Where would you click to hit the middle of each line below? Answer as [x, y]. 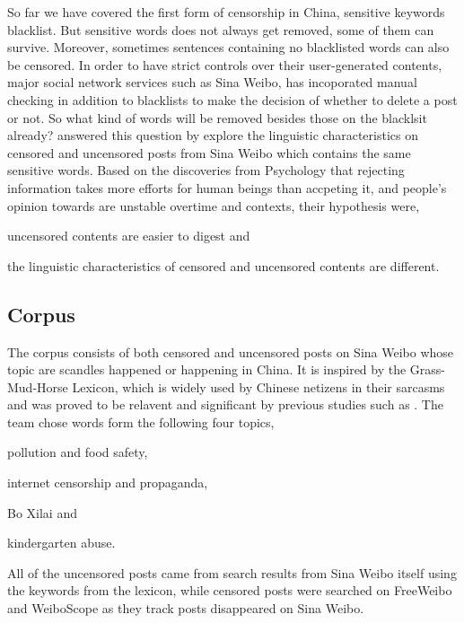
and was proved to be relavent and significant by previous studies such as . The [225, 404]
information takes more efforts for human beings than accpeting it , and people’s [227, 187]
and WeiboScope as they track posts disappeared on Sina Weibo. [186, 608]
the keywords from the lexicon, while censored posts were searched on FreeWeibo [230, 590]
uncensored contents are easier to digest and [129, 236]
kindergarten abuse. [61, 543]
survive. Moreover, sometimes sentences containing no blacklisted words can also [228, 47]
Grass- [428, 369]
